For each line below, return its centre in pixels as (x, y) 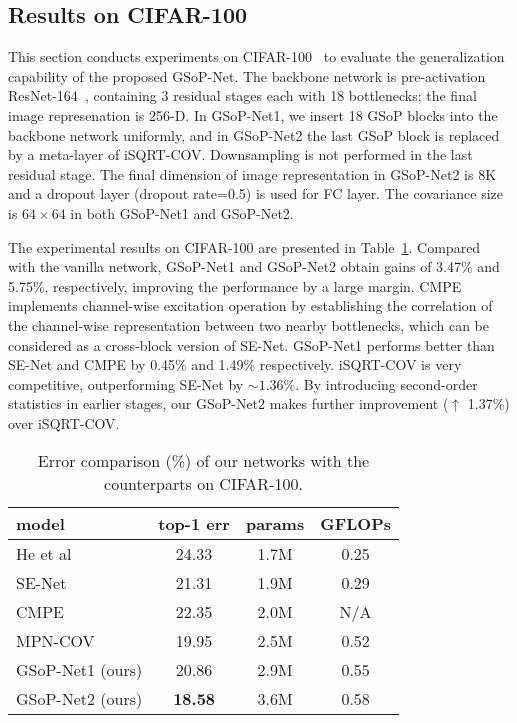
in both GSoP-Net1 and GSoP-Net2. (182, 212)
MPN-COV (55, 641)
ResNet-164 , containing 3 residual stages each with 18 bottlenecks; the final (242, 95)
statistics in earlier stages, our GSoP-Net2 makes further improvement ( (228, 403)
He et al (44, 554)
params (275, 524)
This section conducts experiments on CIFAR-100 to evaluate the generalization (256, 56)
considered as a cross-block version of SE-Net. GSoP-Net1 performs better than (251, 344)
